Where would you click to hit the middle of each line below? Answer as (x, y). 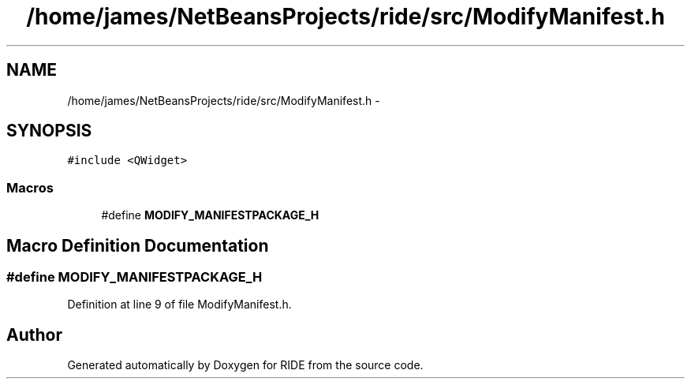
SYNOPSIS (49, 131)
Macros (30, 187)
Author (34, 335)
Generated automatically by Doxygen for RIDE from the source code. (245, 365)
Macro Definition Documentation (138, 245)
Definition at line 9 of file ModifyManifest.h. (179, 305)
